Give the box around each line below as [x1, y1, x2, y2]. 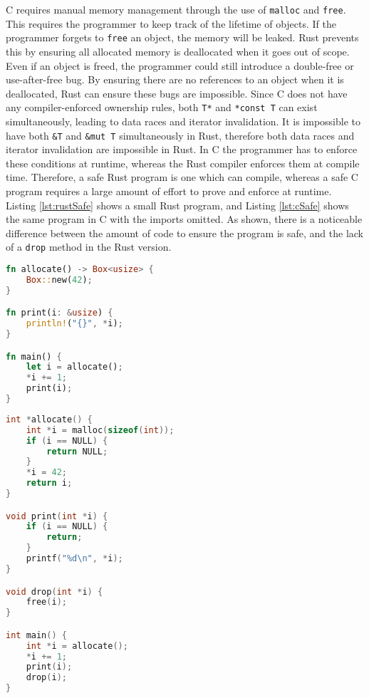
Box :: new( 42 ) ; [26, 274, 93, 285]
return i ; [26, 478, 73, 489]
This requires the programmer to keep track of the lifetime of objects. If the [6, 16, 336, 31]
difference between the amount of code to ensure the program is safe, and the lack [6, 225, 363, 240]
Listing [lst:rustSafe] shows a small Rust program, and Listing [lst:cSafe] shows [6, 197, 349, 212]
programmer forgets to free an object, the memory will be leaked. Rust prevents [6, 30, 359, 45]
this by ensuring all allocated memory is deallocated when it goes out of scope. [6, 43, 350, 58]
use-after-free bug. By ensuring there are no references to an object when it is [6, 72, 344, 87]
